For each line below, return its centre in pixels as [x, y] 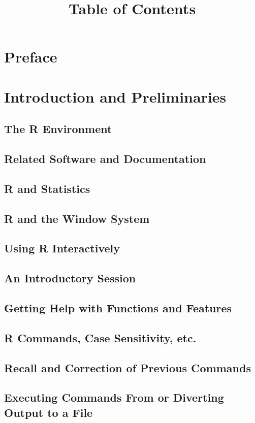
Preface [31, 57]
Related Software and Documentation [105, 159]
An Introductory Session [70, 278]
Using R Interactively [62, 248]
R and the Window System [77, 218]
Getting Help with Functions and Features [118, 308]
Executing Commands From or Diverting [114, 397]
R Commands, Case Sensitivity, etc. [100, 337]
